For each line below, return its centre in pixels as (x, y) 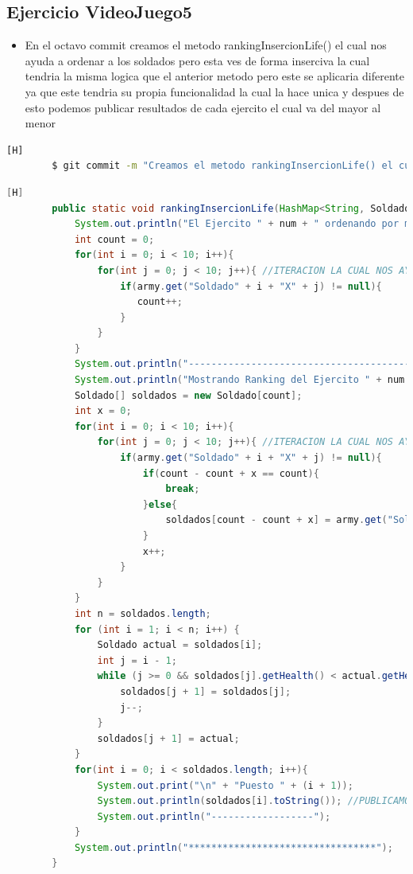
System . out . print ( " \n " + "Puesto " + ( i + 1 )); (225, 785)
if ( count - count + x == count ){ (231, 473)
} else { (160, 504)
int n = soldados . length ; (143, 613)
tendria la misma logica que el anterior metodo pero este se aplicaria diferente (214, 76)
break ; (183, 489)
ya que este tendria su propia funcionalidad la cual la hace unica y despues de (214, 91)
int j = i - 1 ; (137, 660)
